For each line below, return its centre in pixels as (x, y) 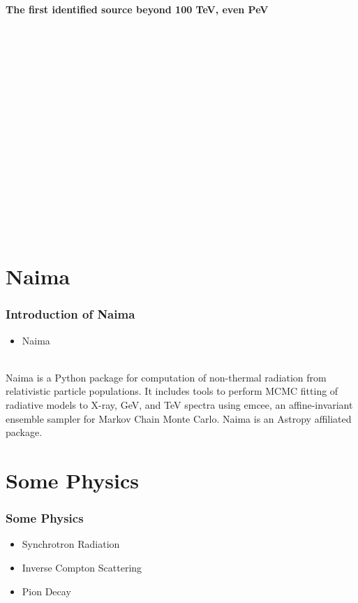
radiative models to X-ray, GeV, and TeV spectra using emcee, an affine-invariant (179, 405)
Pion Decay (46, 591)
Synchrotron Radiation (71, 544)
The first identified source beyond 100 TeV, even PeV (137, 9)
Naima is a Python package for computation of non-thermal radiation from (166, 377)
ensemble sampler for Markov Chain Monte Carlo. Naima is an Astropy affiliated (179, 418)
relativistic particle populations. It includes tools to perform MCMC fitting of (172, 391)
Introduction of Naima (70, 314)
